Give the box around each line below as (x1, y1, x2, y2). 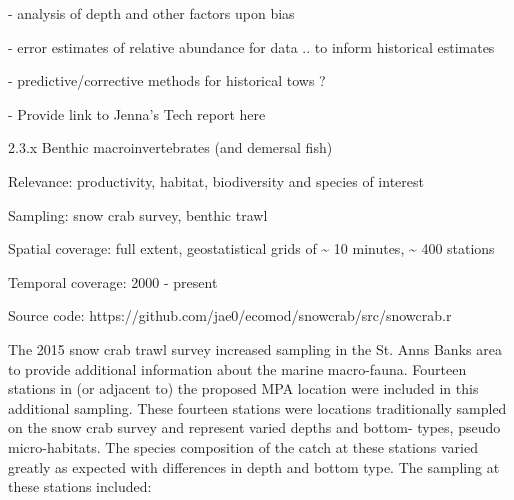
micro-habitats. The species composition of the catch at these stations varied (8, 436, 478, 457)
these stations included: (8, 476, 152, 497)
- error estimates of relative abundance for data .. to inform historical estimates (8, 36, 495, 57)
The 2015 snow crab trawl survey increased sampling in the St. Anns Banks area (8, 338, 502, 359)
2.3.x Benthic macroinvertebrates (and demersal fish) (8, 137, 333, 158)
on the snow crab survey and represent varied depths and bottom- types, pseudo (8, 417, 501, 438)
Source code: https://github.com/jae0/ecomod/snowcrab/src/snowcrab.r (8, 305, 452, 326)
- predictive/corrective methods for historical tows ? (8, 70, 326, 91)
